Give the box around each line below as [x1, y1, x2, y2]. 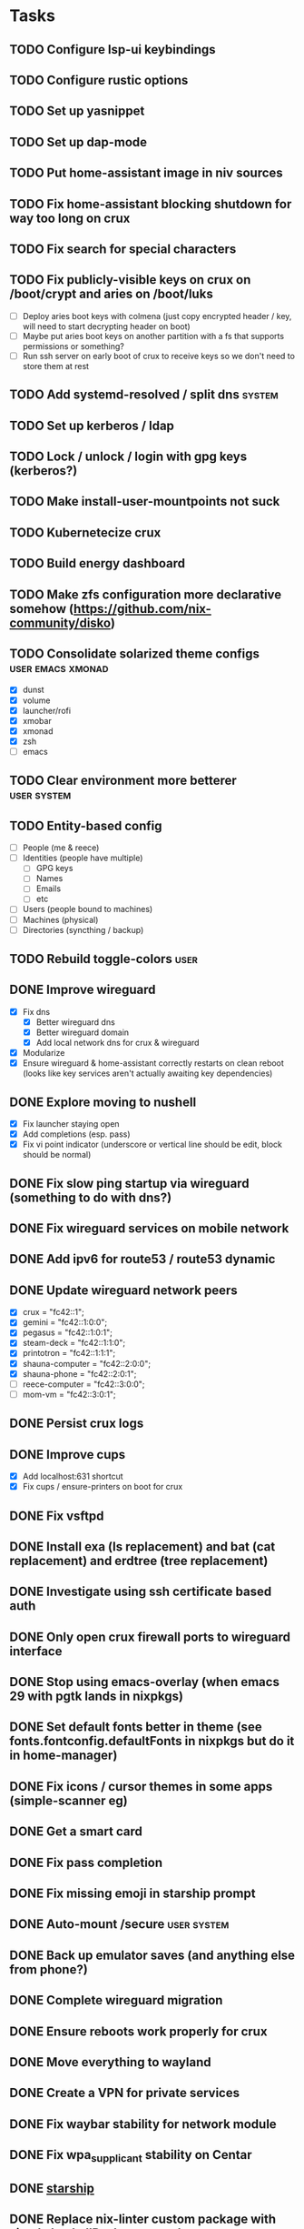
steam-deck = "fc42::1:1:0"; [22, 1338, 126, 1349]
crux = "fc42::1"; [22, 1307, 84, 1318]
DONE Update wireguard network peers [9, 1282, 238, 1298]
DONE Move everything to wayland [9, 2054, 211, 2070]
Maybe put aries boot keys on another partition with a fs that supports [22, 330, 284, 341]
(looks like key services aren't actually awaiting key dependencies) [22, 1068, 273, 1079]
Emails [35, 883, 62, 894]
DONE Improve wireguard [9, 982, 156, 998]
